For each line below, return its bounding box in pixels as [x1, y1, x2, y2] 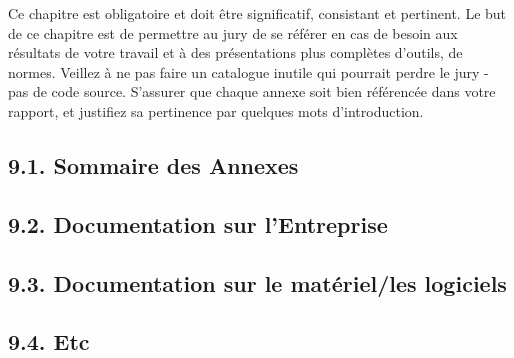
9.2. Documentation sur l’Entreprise [8, 208, 388, 239]
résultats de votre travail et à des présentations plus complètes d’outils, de [8, 42, 463, 63]
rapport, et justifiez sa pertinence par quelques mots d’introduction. [8, 100, 424, 121]
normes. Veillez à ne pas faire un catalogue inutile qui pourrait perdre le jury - [8, 61, 489, 82]
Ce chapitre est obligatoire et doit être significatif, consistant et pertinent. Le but [8, 3, 507, 23]
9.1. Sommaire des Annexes [8, 149, 299, 180]
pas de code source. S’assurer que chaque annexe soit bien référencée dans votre [8, 81, 496, 102]
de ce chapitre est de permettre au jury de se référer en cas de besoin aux [8, 22, 458, 43]
